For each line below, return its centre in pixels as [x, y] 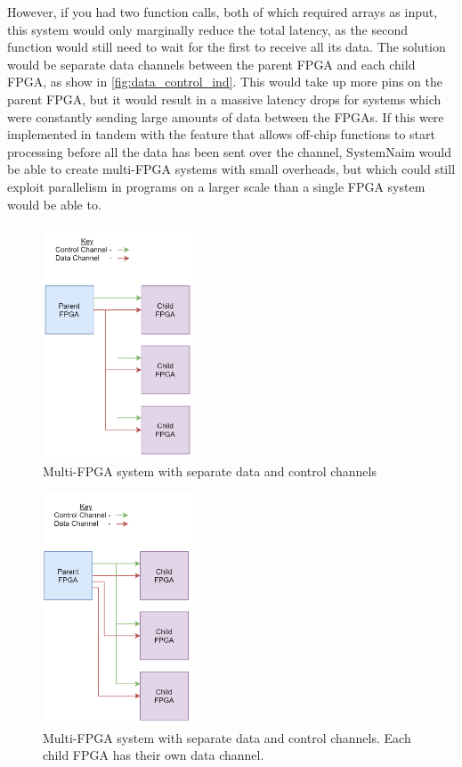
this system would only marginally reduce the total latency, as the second [208, 29]
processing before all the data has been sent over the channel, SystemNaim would [230, 151]
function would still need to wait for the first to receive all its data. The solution [227, 47]
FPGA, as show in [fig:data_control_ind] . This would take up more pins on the [225, 82]
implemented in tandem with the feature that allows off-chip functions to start [221, 134]
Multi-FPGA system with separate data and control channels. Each [227, 737]
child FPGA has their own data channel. [154, 755]
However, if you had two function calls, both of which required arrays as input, [223, 12]
